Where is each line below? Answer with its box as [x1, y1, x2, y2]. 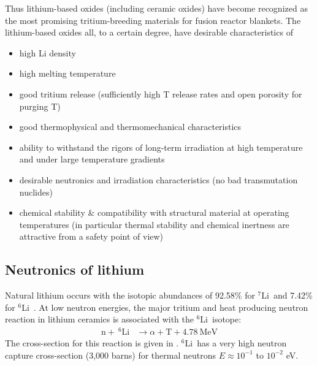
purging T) [19, 99, 61, 112]
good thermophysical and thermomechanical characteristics [19, 120, 242, 133]
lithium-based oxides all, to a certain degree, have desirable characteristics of [5, 26, 293, 39]
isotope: [212, 313, 242, 326]
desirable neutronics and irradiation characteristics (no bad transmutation [19, 173, 298, 186]
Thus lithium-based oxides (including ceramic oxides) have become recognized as [5, 2, 308, 14]
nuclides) [19, 185, 53, 198]
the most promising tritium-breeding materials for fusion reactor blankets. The [5, 13, 301, 26]
